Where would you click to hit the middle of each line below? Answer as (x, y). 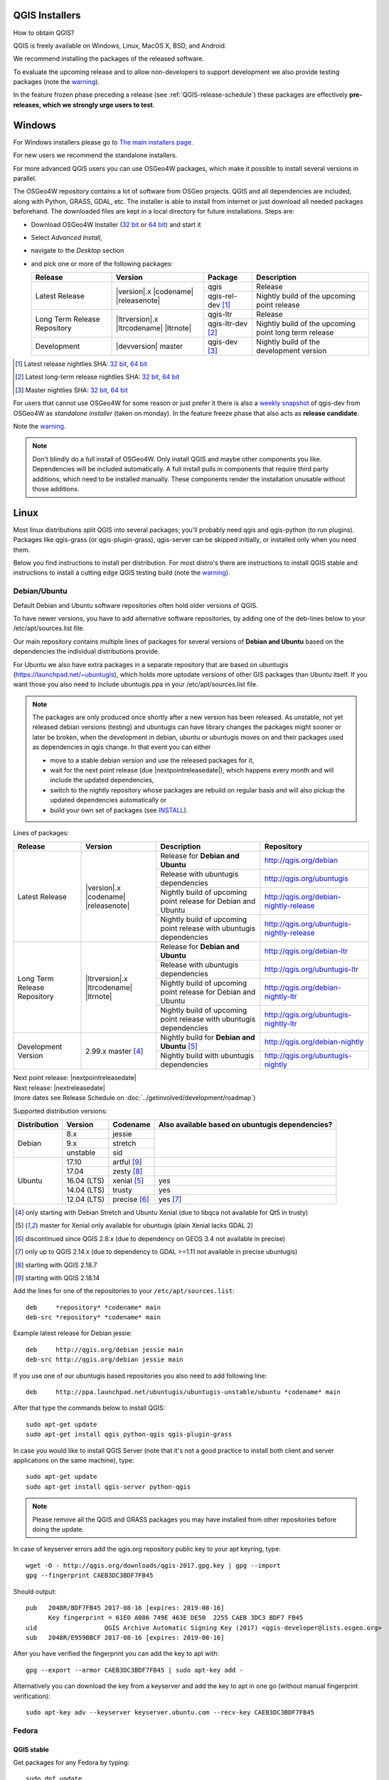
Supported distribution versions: (60, 1111)
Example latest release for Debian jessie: (73, 1333)
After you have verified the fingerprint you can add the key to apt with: (116, 1654)
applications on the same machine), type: (74, 1460)
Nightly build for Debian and (208, 1037)
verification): (32, 1696)
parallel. (25, 178)
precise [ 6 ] (131, 1199)
